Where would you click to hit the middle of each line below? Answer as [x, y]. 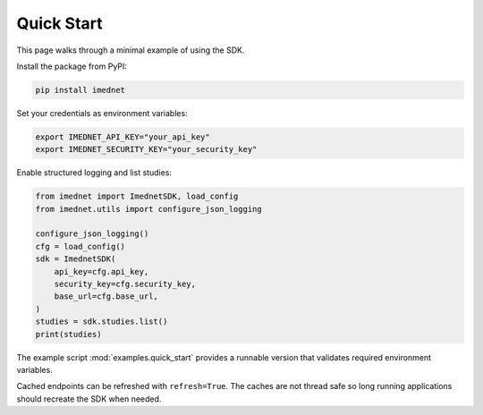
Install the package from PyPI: [72, 66]
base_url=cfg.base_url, [106, 296]
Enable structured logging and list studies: [94, 173]
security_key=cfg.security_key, [125, 284]
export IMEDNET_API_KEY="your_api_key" [123, 137]
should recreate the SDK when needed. [89, 399]
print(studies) [68, 334]
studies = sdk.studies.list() [102, 322]
